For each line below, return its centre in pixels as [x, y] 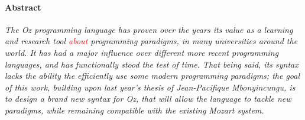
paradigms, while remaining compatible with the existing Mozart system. [134, 110]
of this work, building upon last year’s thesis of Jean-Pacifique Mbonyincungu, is [150, 87]
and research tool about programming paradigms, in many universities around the [151, 41]
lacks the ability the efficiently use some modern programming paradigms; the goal [152, 76]
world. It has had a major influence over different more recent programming [142, 52]
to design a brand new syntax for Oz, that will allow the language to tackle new [148, 99]
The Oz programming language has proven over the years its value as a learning [149, 29]
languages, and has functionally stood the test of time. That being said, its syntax [152, 64]
